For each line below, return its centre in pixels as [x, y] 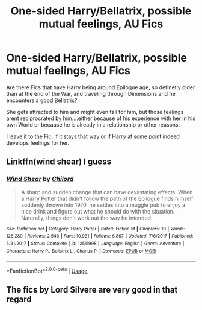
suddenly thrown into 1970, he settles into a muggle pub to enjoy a [103, 205]
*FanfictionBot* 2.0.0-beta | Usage [47, 270]
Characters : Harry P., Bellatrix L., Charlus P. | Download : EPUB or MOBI [81, 251]
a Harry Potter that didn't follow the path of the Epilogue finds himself [107, 198]
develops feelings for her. [38, 142]
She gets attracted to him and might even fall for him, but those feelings [95, 112]
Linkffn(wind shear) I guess [59, 162]
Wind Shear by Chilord [40, 179]
